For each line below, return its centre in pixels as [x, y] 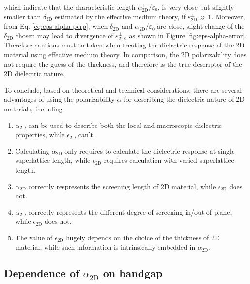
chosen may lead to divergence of [64, 35]
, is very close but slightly [196, 7]
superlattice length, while [53, 160]
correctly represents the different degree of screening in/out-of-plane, [130, 212]
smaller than [23, 16]
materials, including [33, 108]
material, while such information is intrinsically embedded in [105, 247]
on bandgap [133, 273]
